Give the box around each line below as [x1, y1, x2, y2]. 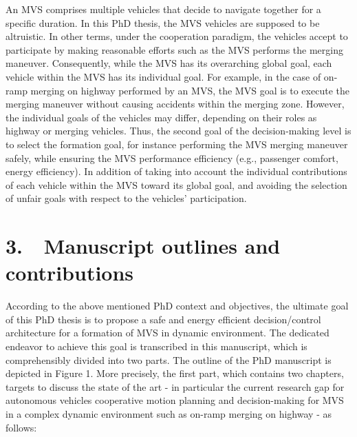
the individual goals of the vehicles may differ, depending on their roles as [6, 110, 317, 124]
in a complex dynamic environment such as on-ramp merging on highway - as [6, 406, 332, 420]
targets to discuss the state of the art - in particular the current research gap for [6, 379, 345, 394]
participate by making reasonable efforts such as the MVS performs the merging [6, 42, 343, 57]
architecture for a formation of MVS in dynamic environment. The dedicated [6, 325, 329, 340]
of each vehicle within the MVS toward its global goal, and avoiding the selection [6, 177, 347, 192]
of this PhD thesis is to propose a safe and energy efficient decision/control [6, 312, 321, 326]
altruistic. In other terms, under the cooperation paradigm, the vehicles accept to [6, 29, 348, 43]
